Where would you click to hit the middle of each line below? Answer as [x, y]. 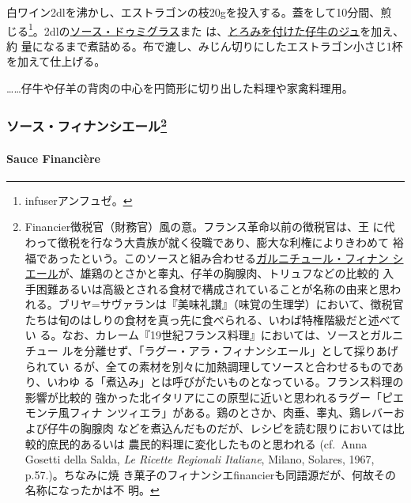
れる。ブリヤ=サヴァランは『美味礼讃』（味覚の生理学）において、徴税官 [214, 304]
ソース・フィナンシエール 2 [87, 125]
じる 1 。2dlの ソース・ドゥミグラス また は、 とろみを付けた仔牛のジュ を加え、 [205, 29]
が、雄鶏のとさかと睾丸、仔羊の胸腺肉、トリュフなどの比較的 [219, 273]
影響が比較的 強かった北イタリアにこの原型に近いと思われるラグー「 [203, 397]
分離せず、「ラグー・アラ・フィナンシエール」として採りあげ [241, 351]
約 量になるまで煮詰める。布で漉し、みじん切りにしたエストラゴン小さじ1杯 [205, 45]
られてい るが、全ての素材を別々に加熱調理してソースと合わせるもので [209, 366]
